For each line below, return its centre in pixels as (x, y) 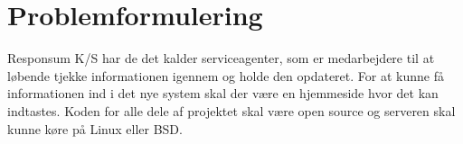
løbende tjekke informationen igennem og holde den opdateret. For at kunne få (226, 75)
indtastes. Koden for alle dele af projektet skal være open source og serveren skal (231, 110)
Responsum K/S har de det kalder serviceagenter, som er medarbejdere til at (221, 58)
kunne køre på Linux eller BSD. (95, 128)
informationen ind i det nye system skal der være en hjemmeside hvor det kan (223, 93)
